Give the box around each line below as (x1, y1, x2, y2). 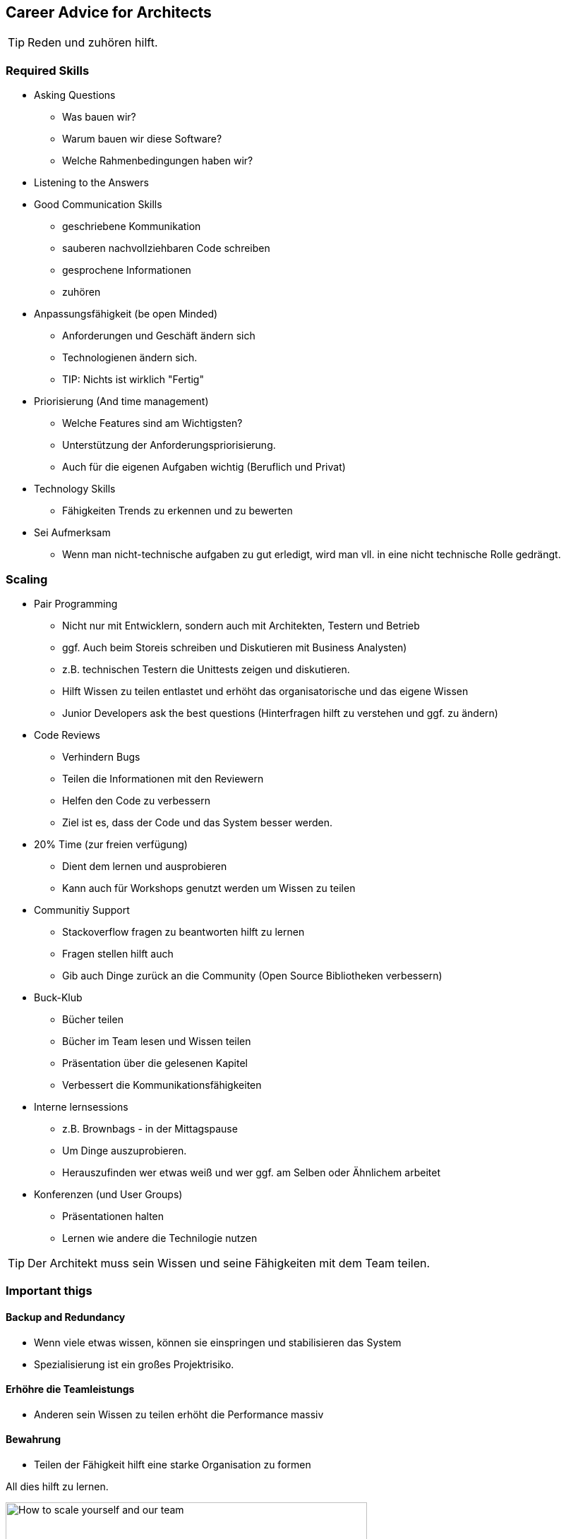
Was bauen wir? (62, 111, 136, 123)
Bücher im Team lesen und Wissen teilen (62, 1034, 251, 1047)
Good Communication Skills (34, 198, 162, 211)
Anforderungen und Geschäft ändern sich (62, 330, 255, 342)
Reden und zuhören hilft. (28, 35, 158, 50)
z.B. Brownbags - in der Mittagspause (62, 1122, 238, 1135)
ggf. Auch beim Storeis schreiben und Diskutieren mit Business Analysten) (62, 641, 407, 653)
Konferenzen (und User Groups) (34, 1188, 183, 1200)
